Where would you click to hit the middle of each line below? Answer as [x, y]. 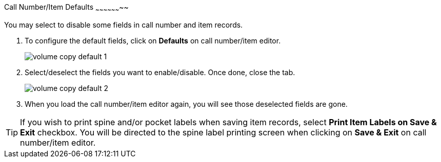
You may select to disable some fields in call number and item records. [124, 25]
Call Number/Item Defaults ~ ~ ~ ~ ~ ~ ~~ [66, 8]
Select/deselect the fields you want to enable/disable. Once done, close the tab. [160, 72]
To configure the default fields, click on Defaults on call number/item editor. [153, 40]
